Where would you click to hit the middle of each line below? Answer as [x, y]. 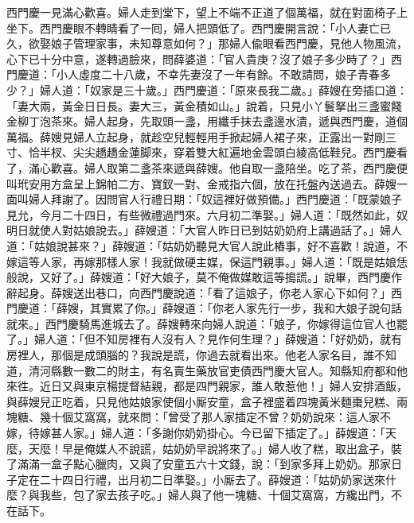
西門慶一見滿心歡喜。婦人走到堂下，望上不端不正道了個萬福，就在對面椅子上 [207, 12]
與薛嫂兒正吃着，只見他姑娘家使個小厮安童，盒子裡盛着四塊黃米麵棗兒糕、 [201, 401]
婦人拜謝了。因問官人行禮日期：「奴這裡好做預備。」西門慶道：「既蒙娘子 [215, 199]
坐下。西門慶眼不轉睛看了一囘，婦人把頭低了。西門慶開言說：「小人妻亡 [193, 27]
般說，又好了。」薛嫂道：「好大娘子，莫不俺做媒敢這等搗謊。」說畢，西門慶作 [204, 277]
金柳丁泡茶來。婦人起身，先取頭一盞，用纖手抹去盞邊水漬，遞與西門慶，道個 [207, 121]
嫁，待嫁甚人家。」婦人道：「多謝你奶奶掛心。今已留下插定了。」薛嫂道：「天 [201, 433]
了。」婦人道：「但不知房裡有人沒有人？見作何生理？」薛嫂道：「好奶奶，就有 [204, 339]
